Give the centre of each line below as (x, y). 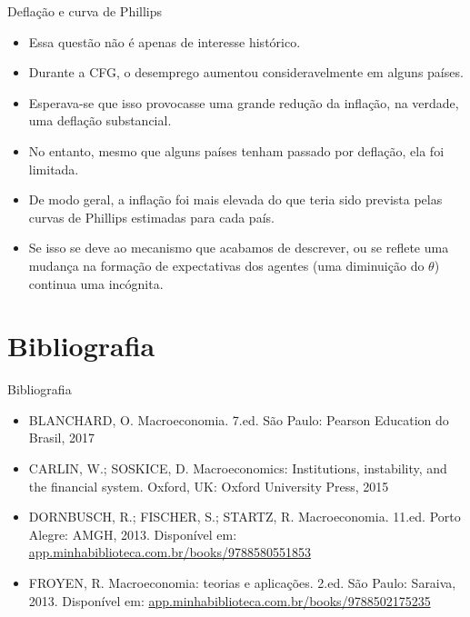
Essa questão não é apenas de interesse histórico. (165, 41)
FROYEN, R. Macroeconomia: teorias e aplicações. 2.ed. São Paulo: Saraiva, (242, 582)
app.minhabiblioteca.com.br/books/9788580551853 (170, 552)
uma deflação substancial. (100, 120)
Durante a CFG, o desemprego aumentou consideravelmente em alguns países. (246, 72)
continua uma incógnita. (96, 283)
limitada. (54, 169)
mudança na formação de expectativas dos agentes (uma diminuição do (226, 265)
